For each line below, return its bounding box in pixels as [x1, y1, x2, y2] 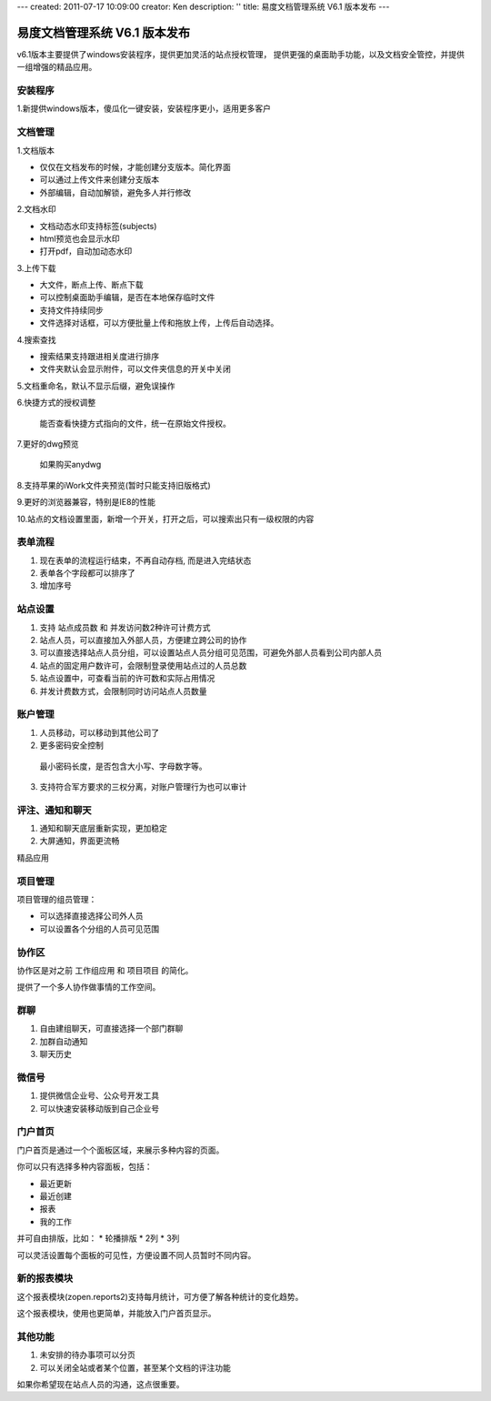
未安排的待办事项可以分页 [39, 1349, 135, 1360]
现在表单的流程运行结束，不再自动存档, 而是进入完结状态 [39, 555, 252, 566]
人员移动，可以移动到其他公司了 [39, 727, 159, 738]
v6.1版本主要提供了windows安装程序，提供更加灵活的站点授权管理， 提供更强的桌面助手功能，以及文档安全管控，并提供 [16, 48, 466, 59]
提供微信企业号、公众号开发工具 [39, 1090, 159, 1101]
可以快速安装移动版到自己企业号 [39, 1103, 159, 1114]
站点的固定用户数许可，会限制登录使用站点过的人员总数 [39, 660, 247, 670]
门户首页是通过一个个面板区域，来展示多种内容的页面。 [16, 1144, 225, 1155]
